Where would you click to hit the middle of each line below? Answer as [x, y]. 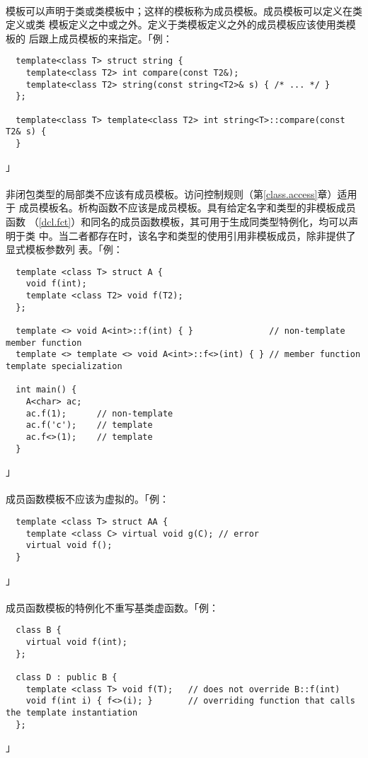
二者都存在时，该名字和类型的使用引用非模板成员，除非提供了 [212, 235]
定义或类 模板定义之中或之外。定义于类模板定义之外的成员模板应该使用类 [176, 24]
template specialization [64, 367]
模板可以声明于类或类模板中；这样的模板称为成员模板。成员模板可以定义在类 [184, 10]
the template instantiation [72, 713]
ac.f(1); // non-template [99, 413]
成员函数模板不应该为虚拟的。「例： [87, 499]
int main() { [46, 390]
